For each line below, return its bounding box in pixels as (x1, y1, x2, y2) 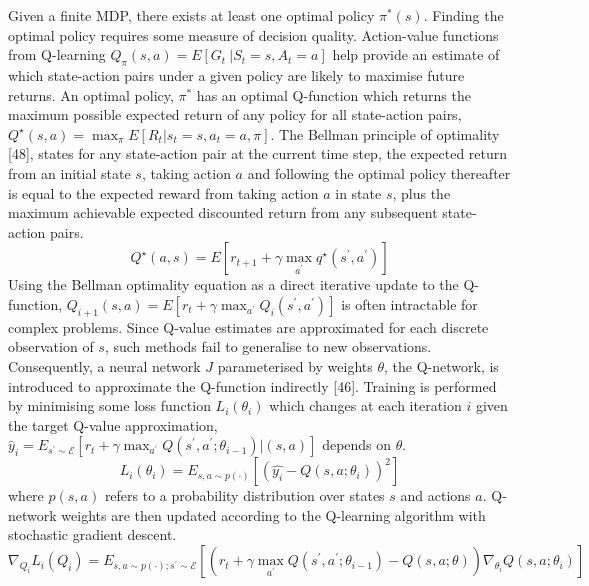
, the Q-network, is (384, 355, 499, 376)
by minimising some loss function (8, 395, 211, 416)
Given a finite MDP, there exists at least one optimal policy (8, 5, 375, 25)
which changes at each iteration (269, 395, 462, 416)
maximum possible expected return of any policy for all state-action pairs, (8, 104, 462, 125)
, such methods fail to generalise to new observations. (104, 336, 432, 357)
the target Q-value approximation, (8, 414, 218, 435)
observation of (8, 336, 94, 357)
